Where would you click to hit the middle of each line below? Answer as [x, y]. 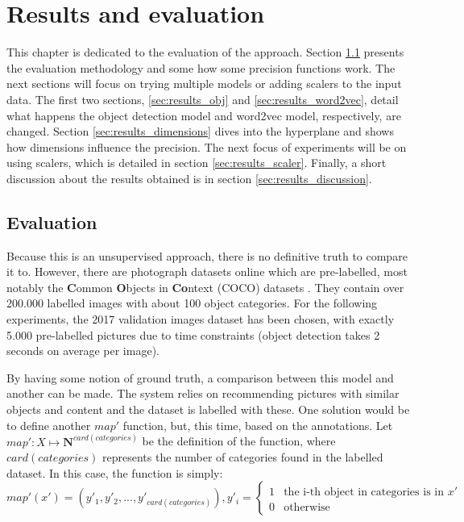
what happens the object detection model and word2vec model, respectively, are [204, 115]
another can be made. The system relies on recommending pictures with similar [203, 393]
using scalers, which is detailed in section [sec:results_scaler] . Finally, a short [197, 163]
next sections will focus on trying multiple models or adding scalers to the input [204, 84]
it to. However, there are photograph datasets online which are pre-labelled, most [207, 271]
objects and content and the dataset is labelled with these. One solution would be [208, 409]
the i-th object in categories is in [364, 492]
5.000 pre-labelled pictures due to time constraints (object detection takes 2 [193, 334]
